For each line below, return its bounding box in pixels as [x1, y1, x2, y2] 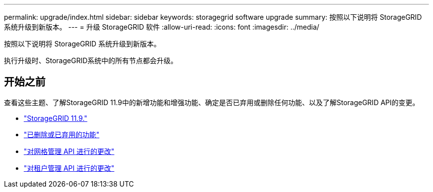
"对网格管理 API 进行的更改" [24, 147, 115, 155]
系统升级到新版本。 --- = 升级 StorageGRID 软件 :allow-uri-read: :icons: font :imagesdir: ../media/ [4, 23, 319, 31]
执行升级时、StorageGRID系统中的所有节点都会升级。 [4, 56, 178, 65]
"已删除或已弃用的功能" [24, 130, 100, 139]
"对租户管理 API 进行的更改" [24, 163, 115, 172]
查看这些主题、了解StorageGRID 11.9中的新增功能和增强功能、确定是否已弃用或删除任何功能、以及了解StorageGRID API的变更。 [4, 98, 420, 107]
